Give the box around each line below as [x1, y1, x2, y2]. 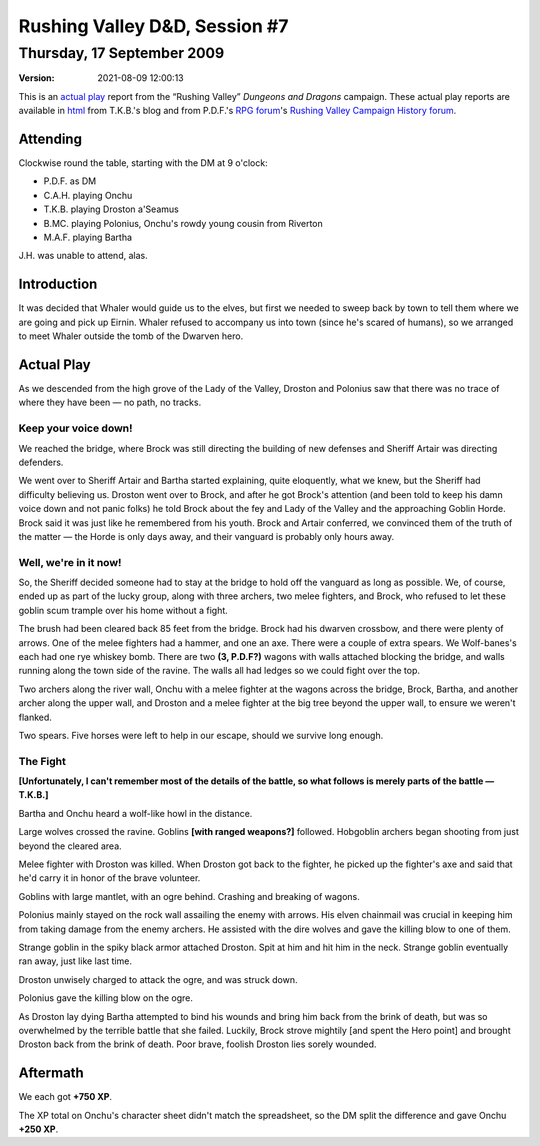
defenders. [18, 456, 64, 468]
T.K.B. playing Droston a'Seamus [43, 203, 179, 215]
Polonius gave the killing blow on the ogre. [18, 992, 194, 1004]
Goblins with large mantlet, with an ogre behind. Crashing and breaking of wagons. [18, 890, 360, 902]
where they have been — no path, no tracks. [18, 396, 202, 409]
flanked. [18, 711, 52, 723]
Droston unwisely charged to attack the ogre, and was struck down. [18, 973, 298, 985]
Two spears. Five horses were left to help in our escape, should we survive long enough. [18, 729, 384, 741]
